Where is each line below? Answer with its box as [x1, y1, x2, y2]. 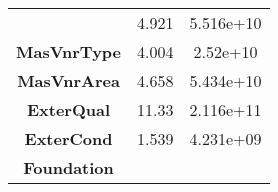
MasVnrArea [17, 69, 120, 92]
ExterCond [24, 127, 113, 150]
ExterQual [26, 98, 111, 121]
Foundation [23, 156, 114, 179]
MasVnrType [16, 40, 122, 63]
